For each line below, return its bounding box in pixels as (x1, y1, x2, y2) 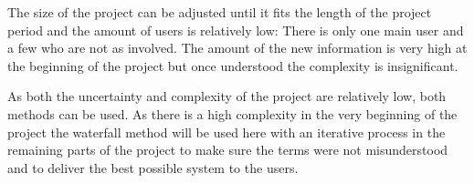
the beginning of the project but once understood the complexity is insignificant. (7, 56, 458, 75)
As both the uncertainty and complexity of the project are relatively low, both (7, 86, 447, 106)
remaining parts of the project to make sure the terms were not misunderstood (7, 140, 448, 159)
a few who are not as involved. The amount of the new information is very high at (7, 38, 468, 57)
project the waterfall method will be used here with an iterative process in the (7, 122, 446, 141)
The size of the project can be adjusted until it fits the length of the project (7, 3, 432, 21)
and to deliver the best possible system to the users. (7, 158, 299, 177)
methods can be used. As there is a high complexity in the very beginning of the (7, 104, 458, 123)
